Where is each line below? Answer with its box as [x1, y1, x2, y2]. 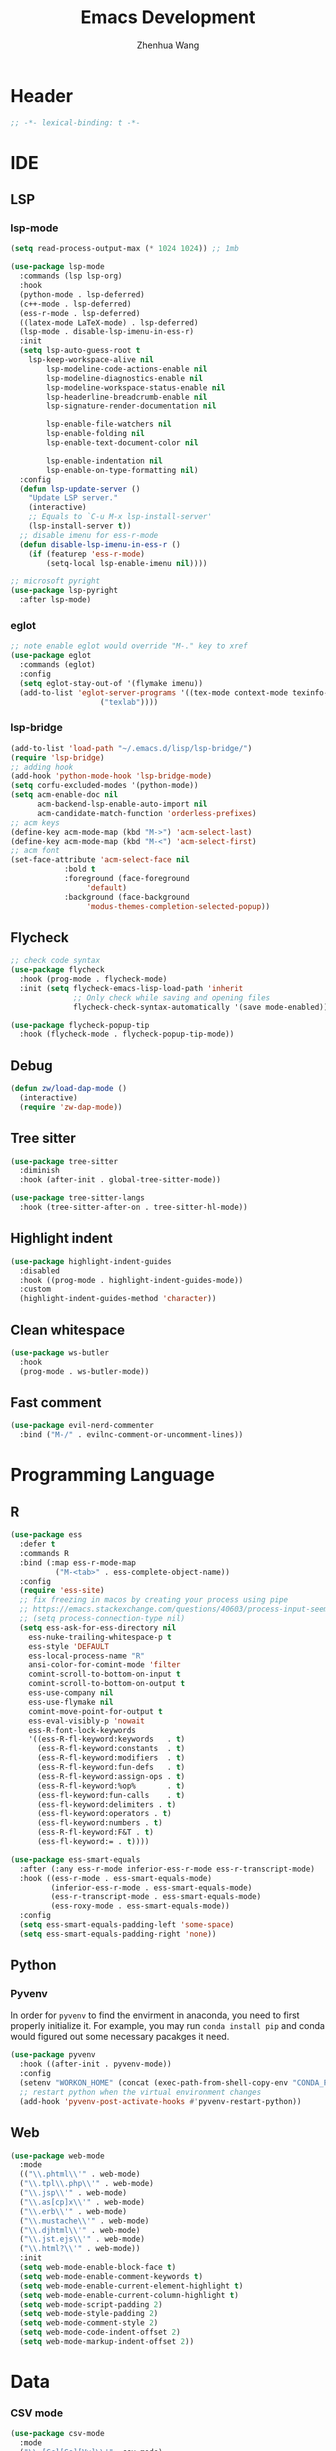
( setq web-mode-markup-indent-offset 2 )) [19, 2337, 195, 2347]
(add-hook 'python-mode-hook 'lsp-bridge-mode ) [10, 771, 213, 781]
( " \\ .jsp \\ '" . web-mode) [19, 2188, 128, 2198]
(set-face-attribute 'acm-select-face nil [10, 855, 190, 865]
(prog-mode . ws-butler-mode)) [19, 1366, 150, 1376]
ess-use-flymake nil [28, 1697, 114, 1707]
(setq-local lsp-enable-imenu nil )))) [46, 558, 208, 568]
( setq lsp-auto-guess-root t [19, 346, 141, 356]
